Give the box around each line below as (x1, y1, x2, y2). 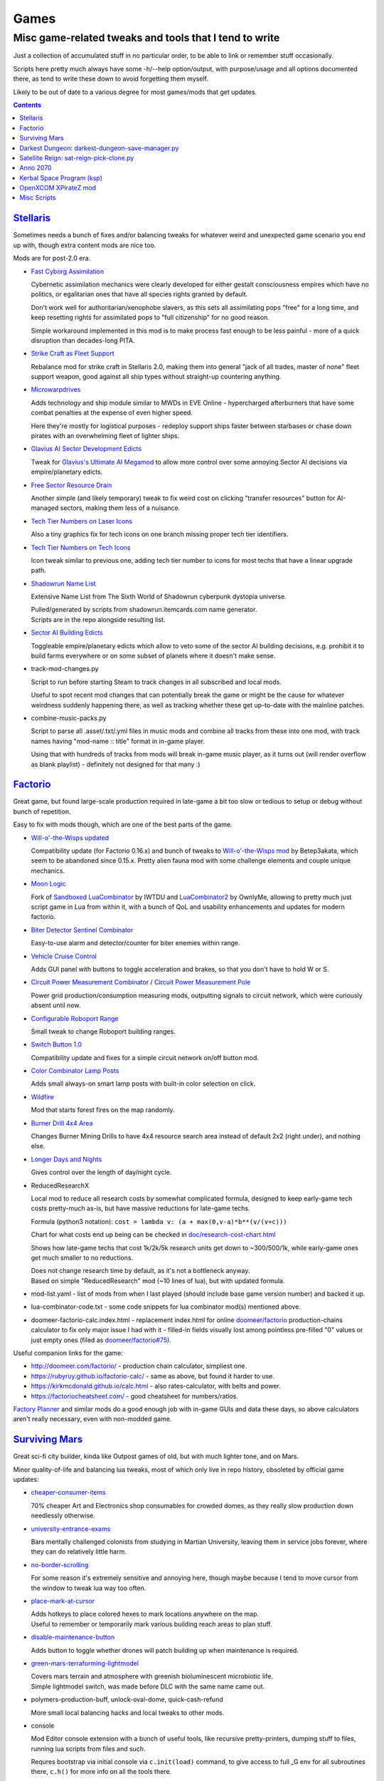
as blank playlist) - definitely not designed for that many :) (31, 759, 201, 769)
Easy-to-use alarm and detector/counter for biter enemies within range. (31, 939, 241, 947)
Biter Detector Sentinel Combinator (31, 925, 134, 934)
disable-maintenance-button (31, 1633, 115, 1641)
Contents (13, 100, 42, 109)
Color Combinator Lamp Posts (31, 1066, 119, 1075)
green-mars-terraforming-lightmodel (31, 1658, 139, 1667)
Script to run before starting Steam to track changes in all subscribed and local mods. (31, 677, 282, 686)
